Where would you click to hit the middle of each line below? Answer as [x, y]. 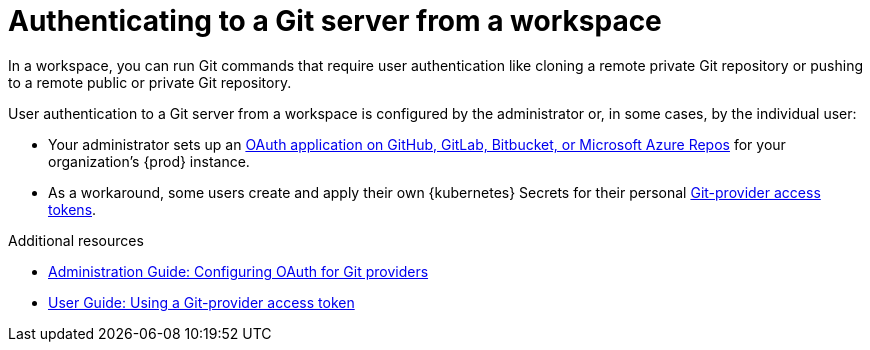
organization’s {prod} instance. [149, 161]
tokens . [72, 209]
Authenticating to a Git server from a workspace [335, 21]
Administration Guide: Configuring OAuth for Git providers [238, 271]
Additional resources [76, 240]
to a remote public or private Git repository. [150, 82]
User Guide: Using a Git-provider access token [201, 302]
